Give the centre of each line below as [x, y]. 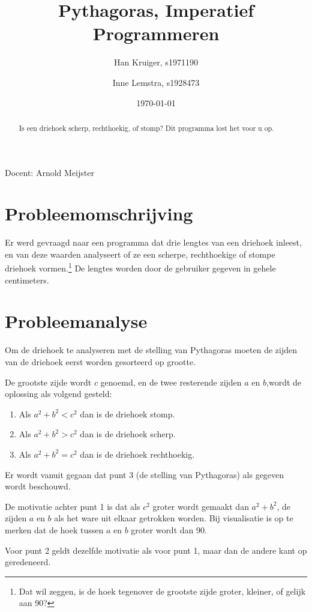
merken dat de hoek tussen [54, 529]
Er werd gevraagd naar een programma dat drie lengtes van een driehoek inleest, [153, 242]
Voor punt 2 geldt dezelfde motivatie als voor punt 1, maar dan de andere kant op [156, 550]
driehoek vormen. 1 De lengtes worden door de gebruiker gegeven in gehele [140, 267]
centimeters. [27, 280]
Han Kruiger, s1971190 [156, 62]
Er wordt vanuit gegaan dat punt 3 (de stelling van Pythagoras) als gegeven [145, 474]
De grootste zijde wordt [48, 382]
